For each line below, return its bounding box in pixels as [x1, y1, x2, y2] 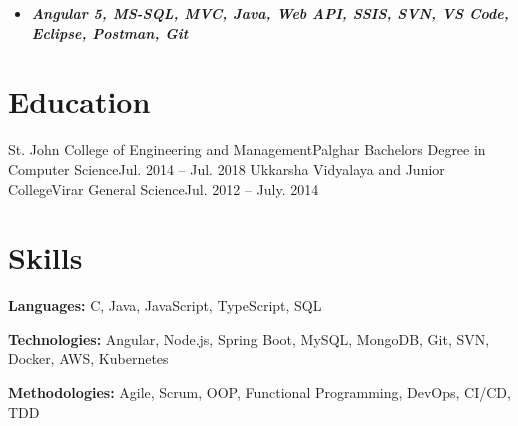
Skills [8, 237, 83, 278]
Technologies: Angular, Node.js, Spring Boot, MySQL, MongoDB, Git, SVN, [8, 328, 490, 349]
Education [8, 81, 151, 122]
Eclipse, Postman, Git [31, 22, 189, 43]
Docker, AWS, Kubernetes [8, 348, 169, 369]
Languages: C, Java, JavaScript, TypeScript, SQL [8, 295, 322, 316]
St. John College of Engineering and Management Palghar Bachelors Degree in [8, 139, 486, 160]
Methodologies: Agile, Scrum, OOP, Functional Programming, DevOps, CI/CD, [8, 382, 511, 402]
